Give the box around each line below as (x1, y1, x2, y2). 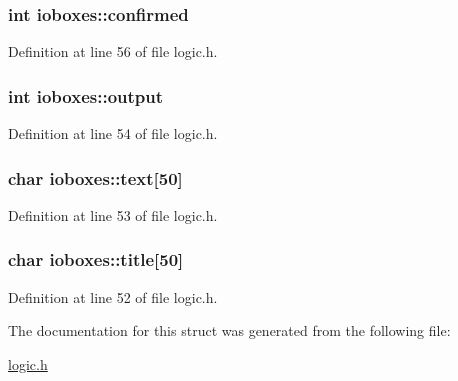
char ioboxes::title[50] (8, 247, 184, 272)
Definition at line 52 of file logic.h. (8, 286, 218, 307)
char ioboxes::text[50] (8, 165, 183, 190)
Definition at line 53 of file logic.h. (8, 204, 218, 225)
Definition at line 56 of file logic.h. (8, 41, 218, 62)
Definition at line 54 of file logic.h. (8, 123, 218, 144)
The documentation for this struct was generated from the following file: (8, 320, 451, 341)
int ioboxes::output (8, 83, 164, 108)
